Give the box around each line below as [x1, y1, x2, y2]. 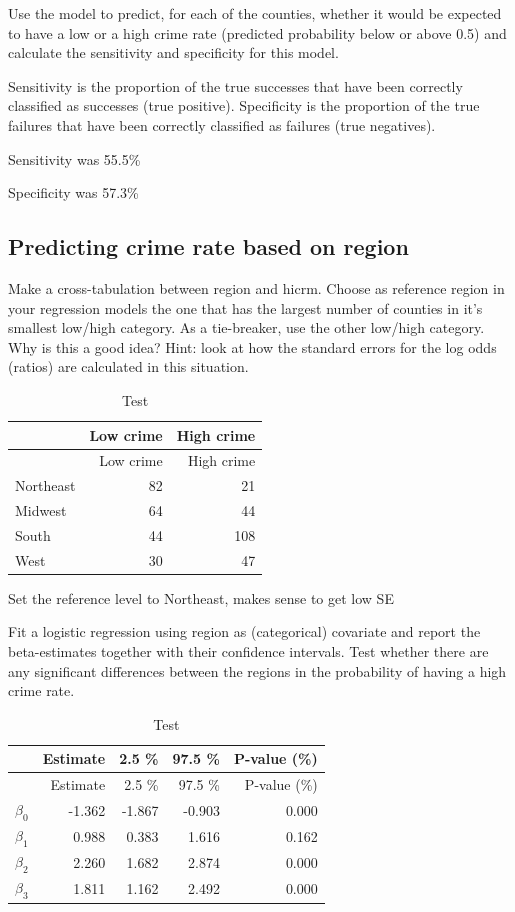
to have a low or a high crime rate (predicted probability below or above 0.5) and [8, 22, 507, 43]
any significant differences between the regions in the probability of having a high [8, 660, 507, 681]
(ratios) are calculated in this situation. [8, 356, 249, 377]
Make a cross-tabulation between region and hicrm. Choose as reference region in [8, 277, 505, 298]
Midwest [15, 500, 67, 521]
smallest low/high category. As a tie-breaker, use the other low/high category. [8, 317, 485, 338]
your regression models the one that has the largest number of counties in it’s [8, 297, 483, 318]
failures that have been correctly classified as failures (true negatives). [8, 114, 436, 135]
